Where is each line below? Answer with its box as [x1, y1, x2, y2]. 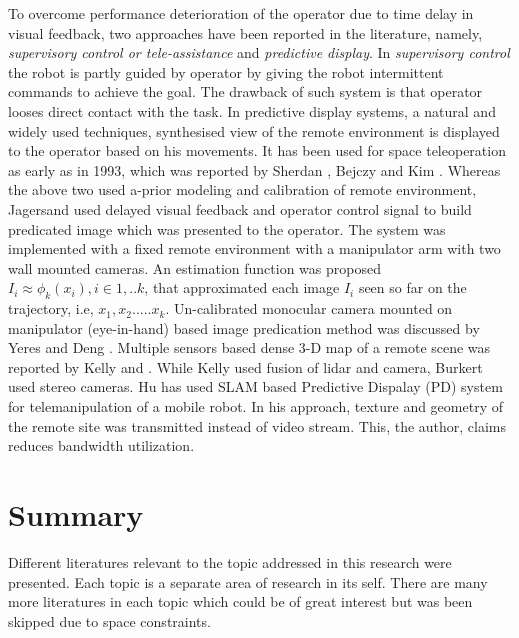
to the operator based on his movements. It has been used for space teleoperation [8, 140, 506, 161]
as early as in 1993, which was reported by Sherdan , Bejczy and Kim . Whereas [8, 159, 501, 180]
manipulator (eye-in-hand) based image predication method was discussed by [8, 317, 480, 338]
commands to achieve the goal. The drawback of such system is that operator [8, 81, 483, 102]
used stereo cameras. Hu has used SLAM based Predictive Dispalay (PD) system [8, 376, 503, 397]
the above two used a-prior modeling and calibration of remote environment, [8, 179, 477, 200]
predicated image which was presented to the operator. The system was [8, 218, 446, 239]
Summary [8, 494, 144, 535]
